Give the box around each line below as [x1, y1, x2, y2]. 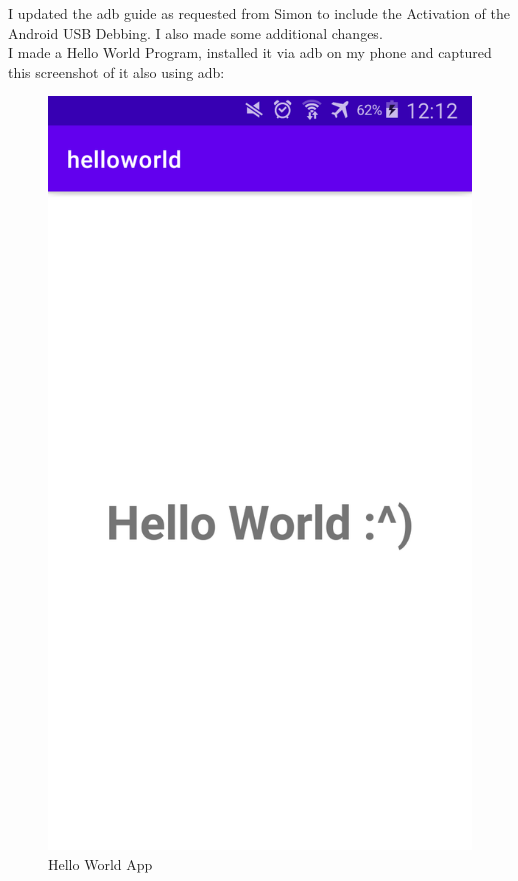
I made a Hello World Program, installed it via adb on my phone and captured [8, 42, 492, 63]
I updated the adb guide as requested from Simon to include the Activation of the [8, 3, 510, 23]
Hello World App [48, 853, 153, 874]
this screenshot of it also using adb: [8, 61, 225, 82]
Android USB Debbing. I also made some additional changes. [8, 22, 383, 43]
